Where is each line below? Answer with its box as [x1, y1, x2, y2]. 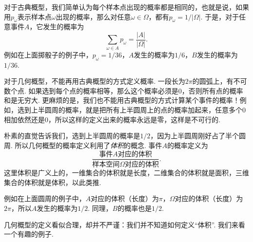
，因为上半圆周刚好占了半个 [150, 130, 239, 141]
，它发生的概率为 [29, 21, 84, 32]
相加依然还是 [4, 114, 45, 124]
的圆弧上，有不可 [192, 76, 247, 86]
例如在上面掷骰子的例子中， [4, 49, 92, 59]
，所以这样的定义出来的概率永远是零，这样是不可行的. [48, 114, 220, 124]
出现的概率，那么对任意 [55, 11, 131, 21]
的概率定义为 [167, 140, 208, 150]
